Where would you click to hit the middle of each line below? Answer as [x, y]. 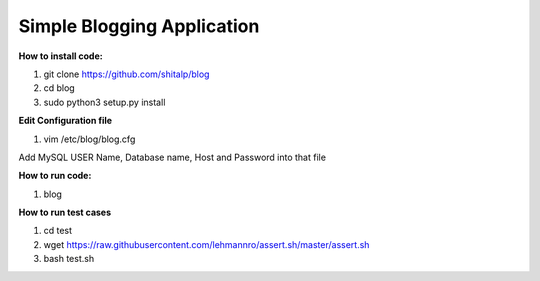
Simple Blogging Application [139, 26]
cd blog [59, 88]
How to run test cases [65, 212]
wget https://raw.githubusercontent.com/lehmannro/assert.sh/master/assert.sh [206, 244]
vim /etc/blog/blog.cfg [89, 139]
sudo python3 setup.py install [104, 102]
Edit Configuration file [65, 121]
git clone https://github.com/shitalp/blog [126, 74]
